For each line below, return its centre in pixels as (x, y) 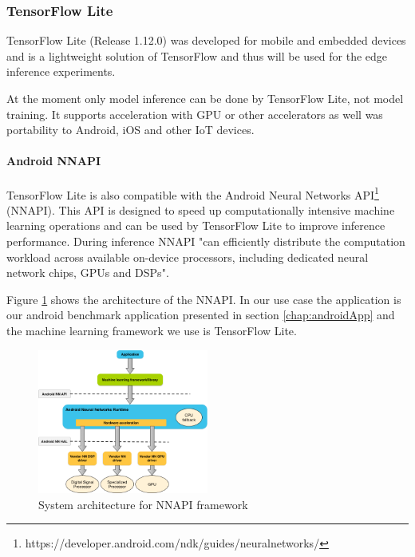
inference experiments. (61, 71)
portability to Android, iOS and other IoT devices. (130, 130)
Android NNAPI (53, 161)
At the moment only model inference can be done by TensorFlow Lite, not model (205, 98)
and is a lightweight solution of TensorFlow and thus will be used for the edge (197, 55)
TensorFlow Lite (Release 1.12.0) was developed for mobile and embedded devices (206, 40)
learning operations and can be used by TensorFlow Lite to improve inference (196, 225)
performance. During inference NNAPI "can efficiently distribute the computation (206, 241)
